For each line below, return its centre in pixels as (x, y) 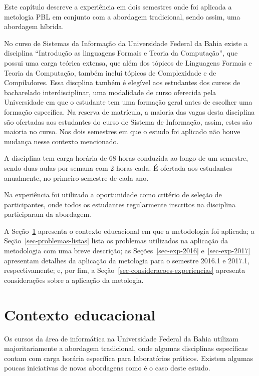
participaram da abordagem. (48, 214)
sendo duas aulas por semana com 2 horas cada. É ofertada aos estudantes (118, 167)
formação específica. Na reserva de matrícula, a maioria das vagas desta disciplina (129, 111)
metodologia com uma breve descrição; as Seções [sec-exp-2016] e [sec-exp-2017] (127, 251)
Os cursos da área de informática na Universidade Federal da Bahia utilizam (121, 338)
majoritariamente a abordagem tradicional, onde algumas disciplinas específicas (126, 348)
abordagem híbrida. (34, 26)
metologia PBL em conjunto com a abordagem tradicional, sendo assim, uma (122, 16)
